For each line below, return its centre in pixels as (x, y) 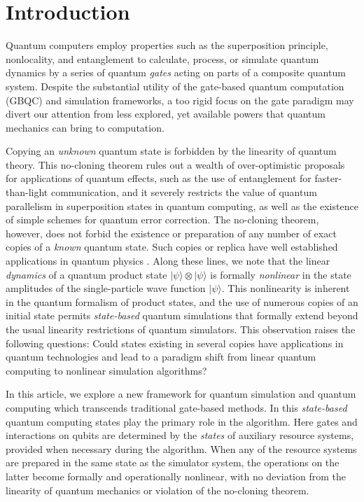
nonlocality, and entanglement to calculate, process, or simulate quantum (162, 58)
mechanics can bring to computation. (85, 127)
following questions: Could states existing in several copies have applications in (175, 343)
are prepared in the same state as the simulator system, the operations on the (173, 462)
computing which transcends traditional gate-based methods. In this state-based (176, 407)
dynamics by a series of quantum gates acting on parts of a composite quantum (176, 72)
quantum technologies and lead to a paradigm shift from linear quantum (161, 357)
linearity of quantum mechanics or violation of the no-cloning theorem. (157, 490)
